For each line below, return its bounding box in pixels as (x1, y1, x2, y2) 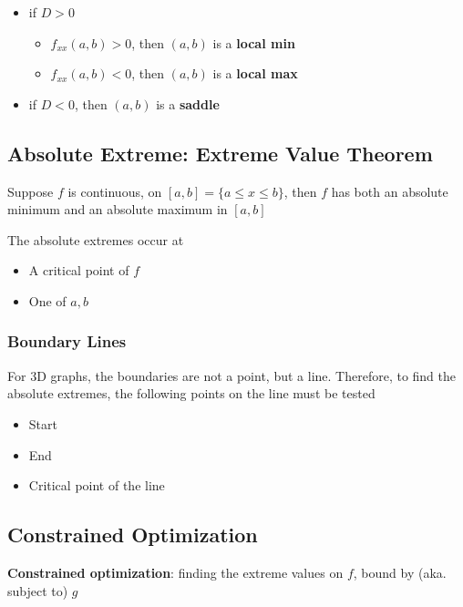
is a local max (212, 64, 298, 83)
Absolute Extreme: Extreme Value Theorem (7, 139, 433, 167)
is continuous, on (67, 181, 162, 201)
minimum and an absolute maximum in (7, 200, 228, 219)
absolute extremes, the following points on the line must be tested (7, 384, 376, 403)
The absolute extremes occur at (7, 230, 184, 249)
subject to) (7, 581, 68, 600)
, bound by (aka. (353, 562, 447, 581)
